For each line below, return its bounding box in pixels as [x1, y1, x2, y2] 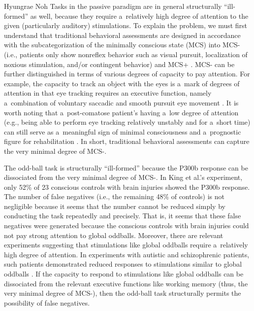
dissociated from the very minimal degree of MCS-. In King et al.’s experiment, [4, 172, 243, 182]
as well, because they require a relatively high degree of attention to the [30, 10, 249, 21]
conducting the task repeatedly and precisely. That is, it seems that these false [4, 210, 241, 221]
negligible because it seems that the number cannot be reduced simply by [4, 201, 225, 211]
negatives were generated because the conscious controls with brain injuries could [4, 220, 249, 231]
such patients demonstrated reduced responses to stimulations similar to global [4, 259, 242, 269]
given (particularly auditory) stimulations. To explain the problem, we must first [4, 20, 248, 31]
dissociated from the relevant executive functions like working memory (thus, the [4, 278, 248, 288]
